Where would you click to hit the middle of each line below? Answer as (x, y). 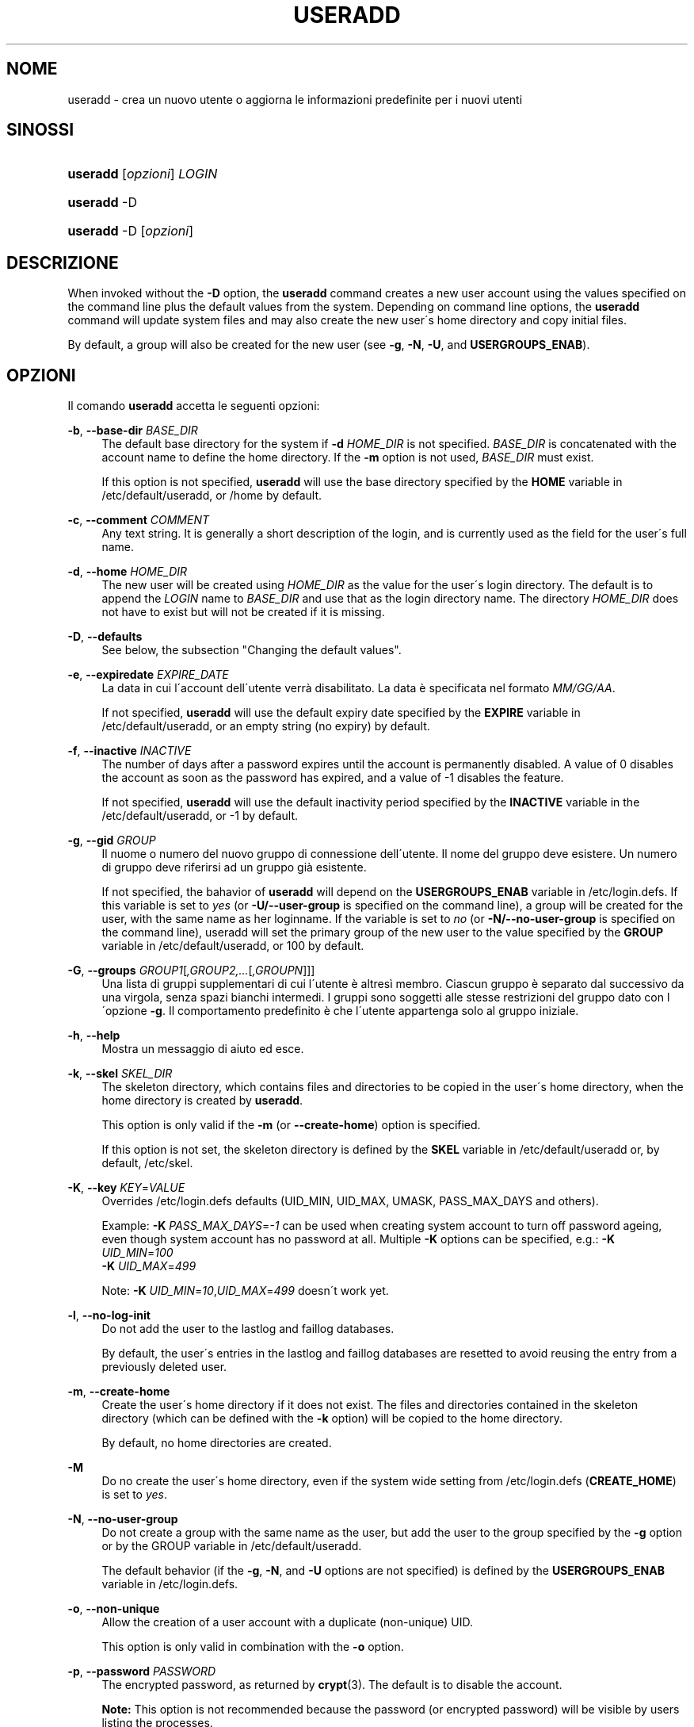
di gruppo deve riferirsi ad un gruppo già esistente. (234, 867)
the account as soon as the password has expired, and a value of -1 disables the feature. (333, 778)
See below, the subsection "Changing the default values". (252, 650)
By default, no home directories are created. (217, 1443)
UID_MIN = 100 (137, 1253)
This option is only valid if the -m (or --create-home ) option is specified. (291, 1125)
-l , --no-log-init (109, 1315)
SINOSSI (40, 130)
